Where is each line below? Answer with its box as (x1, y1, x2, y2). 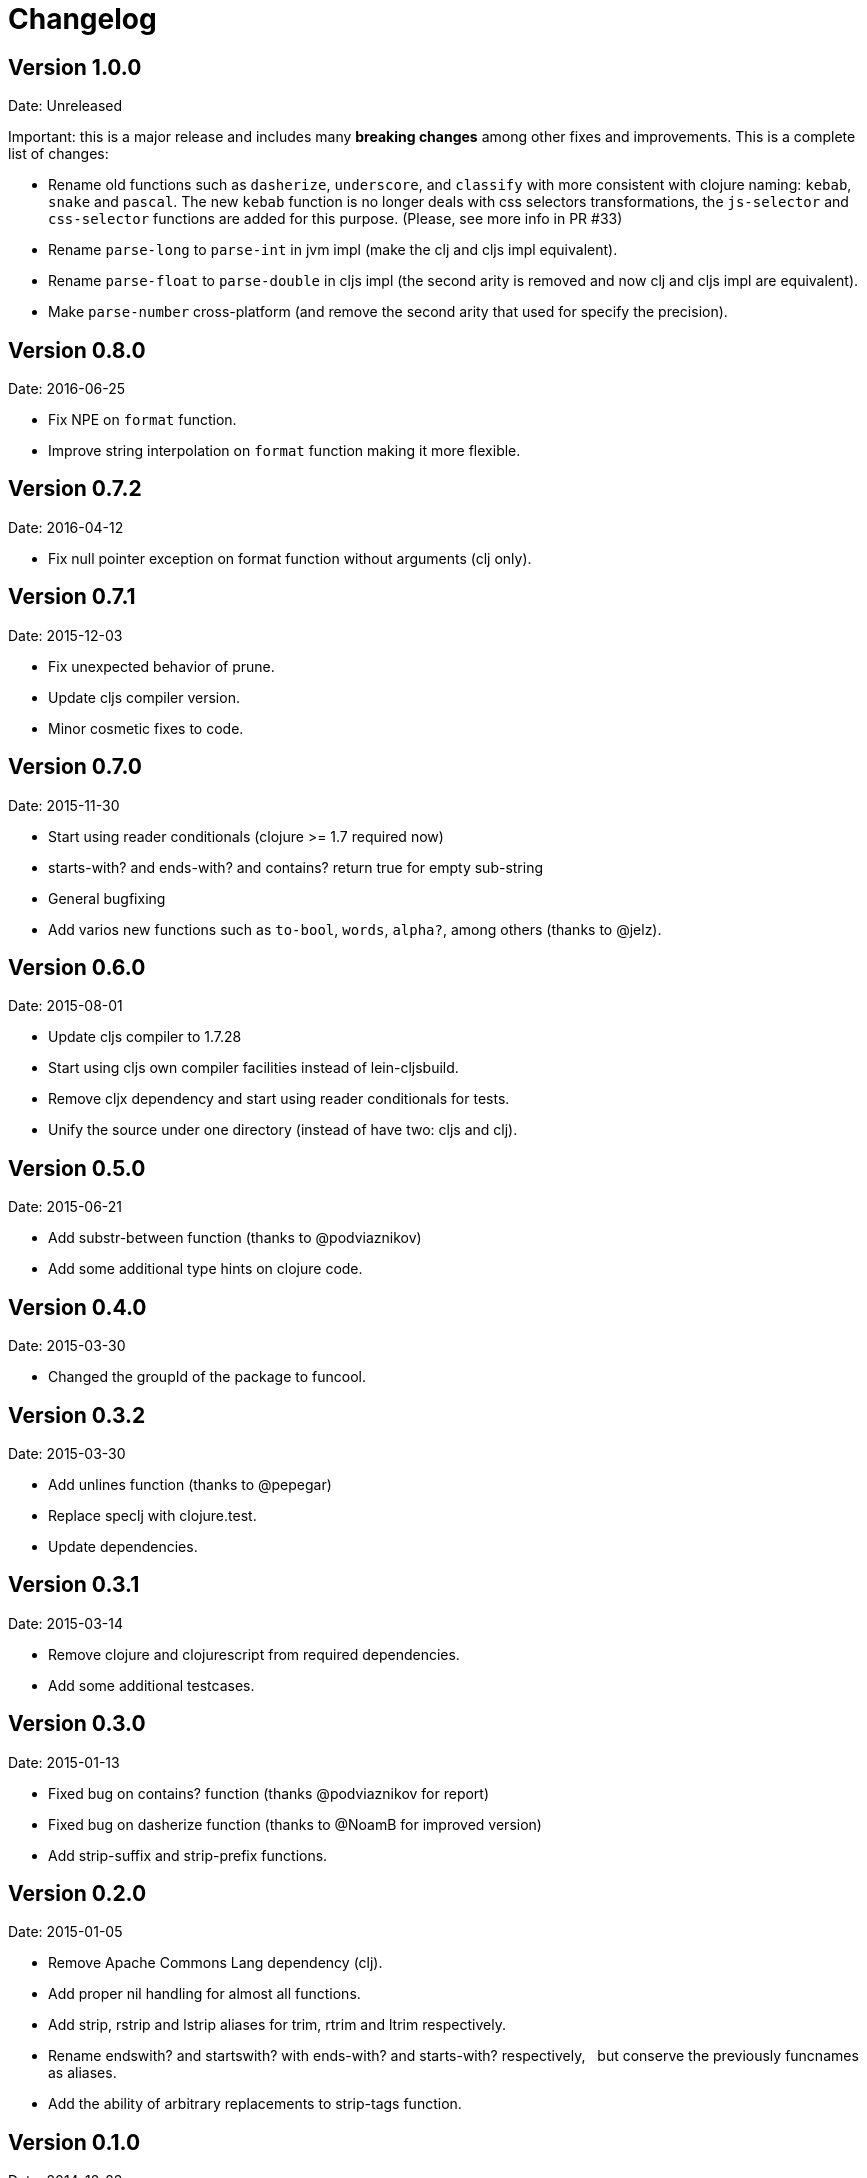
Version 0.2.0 (8, 1881, 147, 1907)
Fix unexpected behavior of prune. (48, 657, 275, 675)
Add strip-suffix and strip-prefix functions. (48, 1846, 328, 1864)
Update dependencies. (48, 1537, 198, 1555)
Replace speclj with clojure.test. (48, 1506, 257, 1524)
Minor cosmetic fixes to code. (48, 719, 244, 737)
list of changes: (8, 145, 109, 163)
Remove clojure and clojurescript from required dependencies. (48, 1645, 460, 1663)
